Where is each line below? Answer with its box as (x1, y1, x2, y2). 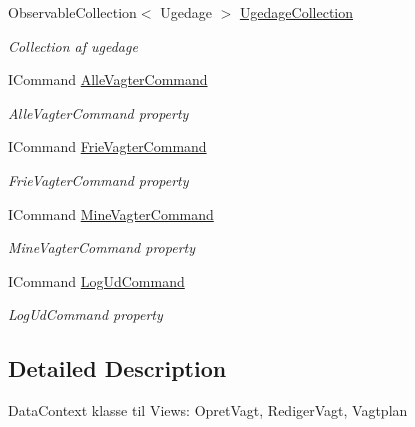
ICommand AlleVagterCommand (8, 69, 208, 90)
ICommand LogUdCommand (8, 270, 185, 291)
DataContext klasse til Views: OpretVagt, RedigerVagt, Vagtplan (8, 400, 408, 421)
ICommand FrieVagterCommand (8, 136, 207, 157)
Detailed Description (8, 353, 227, 384)
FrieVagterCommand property (8, 169, 189, 190)
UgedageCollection (239, 2, 354, 22)
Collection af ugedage (8, 35, 138, 56)
